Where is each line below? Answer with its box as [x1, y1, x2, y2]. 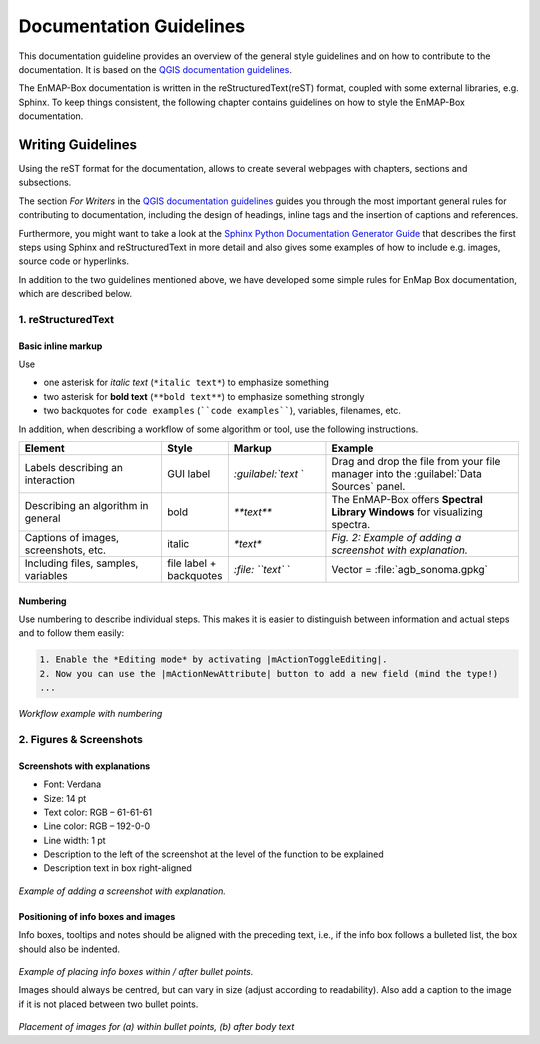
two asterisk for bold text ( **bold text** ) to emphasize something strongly [43, 390, 365, 402]
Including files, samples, [24, 556, 139, 570]
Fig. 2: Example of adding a [331, 531, 462, 545]
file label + [166, 556, 217, 570]
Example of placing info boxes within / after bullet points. [18, 966, 254, 978]
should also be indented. [18, 943, 120, 955]
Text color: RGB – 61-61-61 [43, 806, 153, 818]
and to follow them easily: [18, 627, 125, 639]
